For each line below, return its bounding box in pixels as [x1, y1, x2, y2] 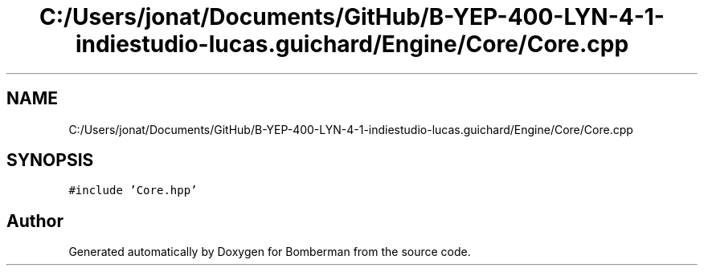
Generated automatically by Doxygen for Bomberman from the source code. [68, 245, 471, 259]
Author [6, 210, 63, 231]
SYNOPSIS [6, 150, 94, 171]
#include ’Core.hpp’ [68, 184, 198, 197]
